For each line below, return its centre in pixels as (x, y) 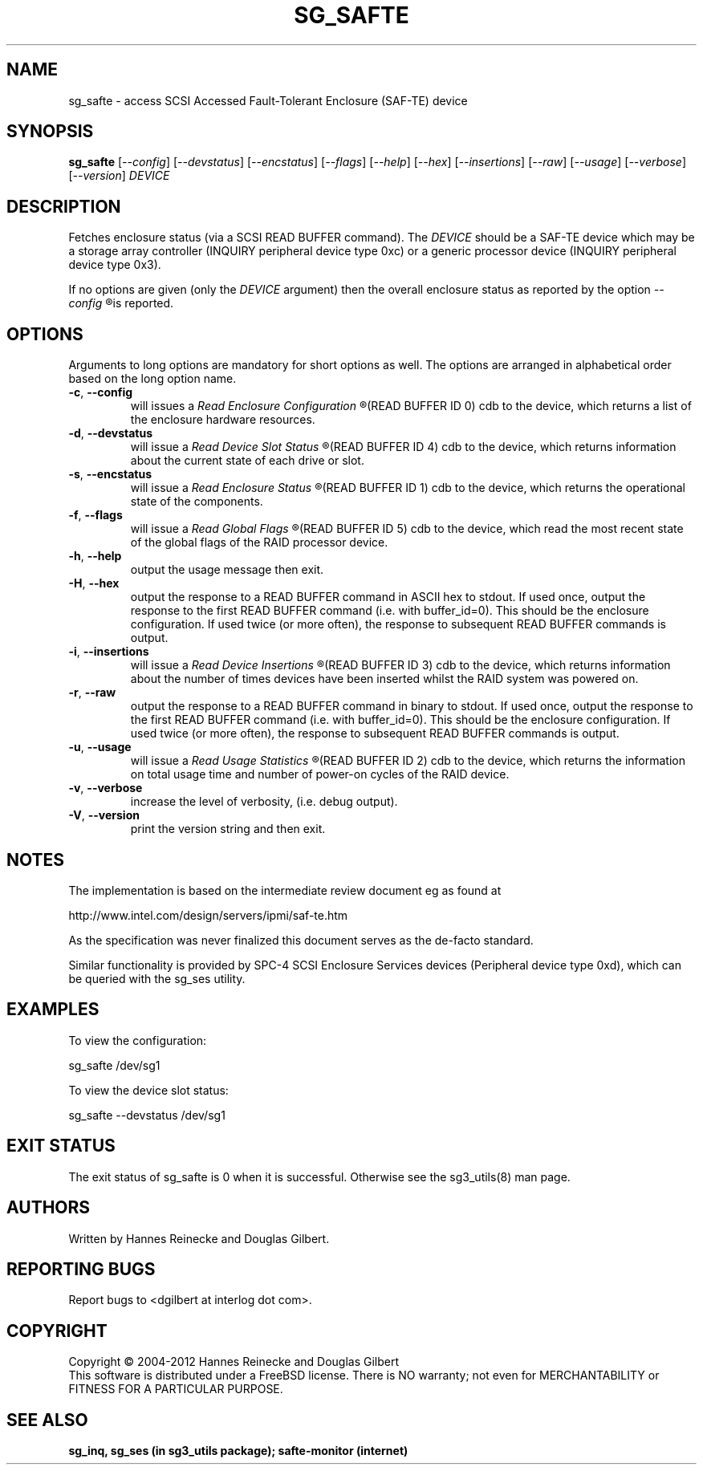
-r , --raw (92, 693)
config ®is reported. (121, 303)
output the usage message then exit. (227, 570)
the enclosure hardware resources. (223, 420)
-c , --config (101, 392)
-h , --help (95, 556)
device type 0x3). (115, 265)
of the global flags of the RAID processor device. (259, 542)
